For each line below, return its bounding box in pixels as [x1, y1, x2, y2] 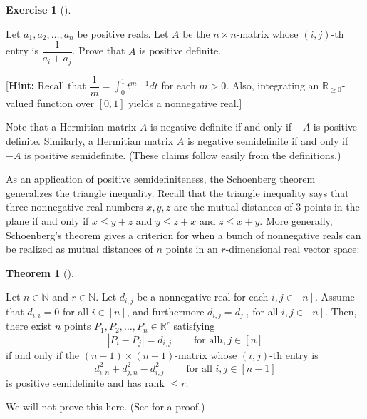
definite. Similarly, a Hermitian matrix [6, 133, 174, 148]
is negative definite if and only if [150, 119, 292, 134]
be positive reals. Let [77, 26, 169, 41]
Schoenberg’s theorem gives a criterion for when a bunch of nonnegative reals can [6, 227, 361, 242]
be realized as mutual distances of [6, 241, 153, 256]
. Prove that [72, 43, 125, 58]
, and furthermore [126, 303, 205, 318]
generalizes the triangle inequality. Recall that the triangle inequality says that [6, 185, 349, 200]
